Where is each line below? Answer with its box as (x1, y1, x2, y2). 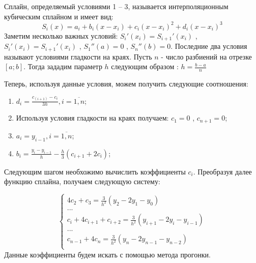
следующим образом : (111, 61, 179, 72)
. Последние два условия (170, 41, 247, 51)
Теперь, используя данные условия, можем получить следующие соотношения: (4, 78, 248, 89)
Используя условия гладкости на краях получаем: (16, 112, 169, 123)
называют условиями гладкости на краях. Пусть (4, 51, 152, 62)
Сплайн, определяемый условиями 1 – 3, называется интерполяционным (4, 1, 229, 11)
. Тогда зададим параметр (23, 61, 102, 72)
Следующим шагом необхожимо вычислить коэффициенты (4, 166, 186, 177)
